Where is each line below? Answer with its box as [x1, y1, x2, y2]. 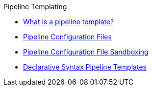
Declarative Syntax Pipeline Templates [23, 63, 147, 71]
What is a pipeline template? [23, 18, 114, 26]
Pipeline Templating [3, 2, 67, 11]
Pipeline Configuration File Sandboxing [23, 48, 149, 56]
